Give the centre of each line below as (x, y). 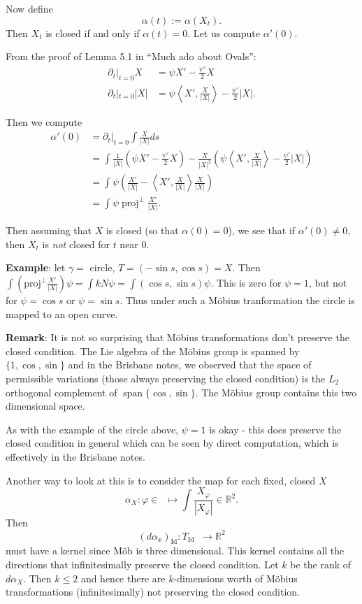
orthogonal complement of (61, 392)
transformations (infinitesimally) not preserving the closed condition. (153, 592)
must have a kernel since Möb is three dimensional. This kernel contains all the (175, 551)
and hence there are (123, 578)
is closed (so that (142, 230)
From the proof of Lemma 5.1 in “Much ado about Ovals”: (131, 56)
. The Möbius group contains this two (276, 392)
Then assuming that (49, 230)
